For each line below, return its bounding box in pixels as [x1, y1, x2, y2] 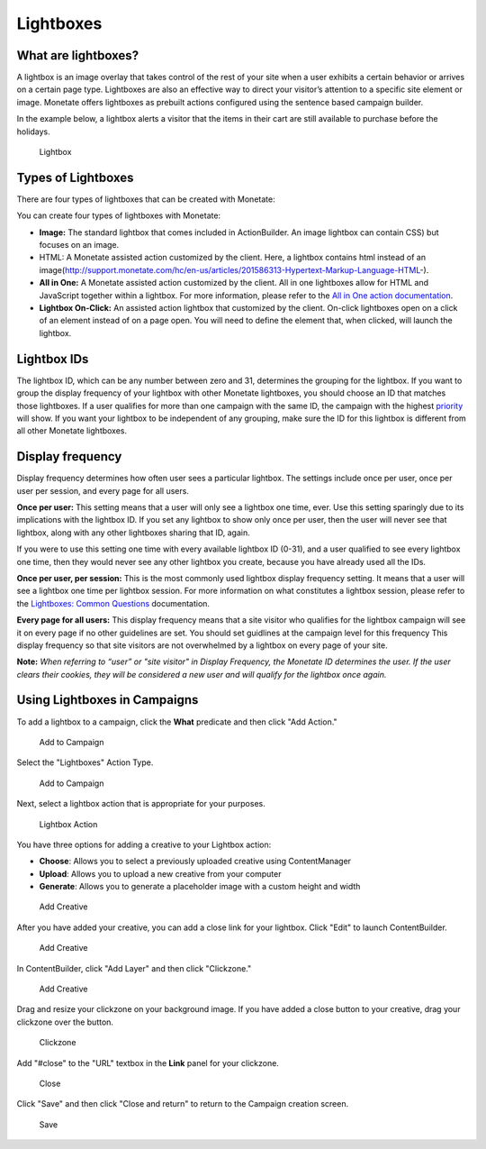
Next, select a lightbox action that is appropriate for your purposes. [16, 798, 265, 809]
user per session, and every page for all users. [16, 485, 189, 496]
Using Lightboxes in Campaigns [16, 692, 199, 707]
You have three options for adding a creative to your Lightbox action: [16, 839, 272, 850]
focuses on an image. [39, 240, 120, 251]
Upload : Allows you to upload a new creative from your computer [39, 868, 282, 879]
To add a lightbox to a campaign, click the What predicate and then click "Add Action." [16, 716, 337, 727]
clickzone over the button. [16, 1017, 114, 1027]
